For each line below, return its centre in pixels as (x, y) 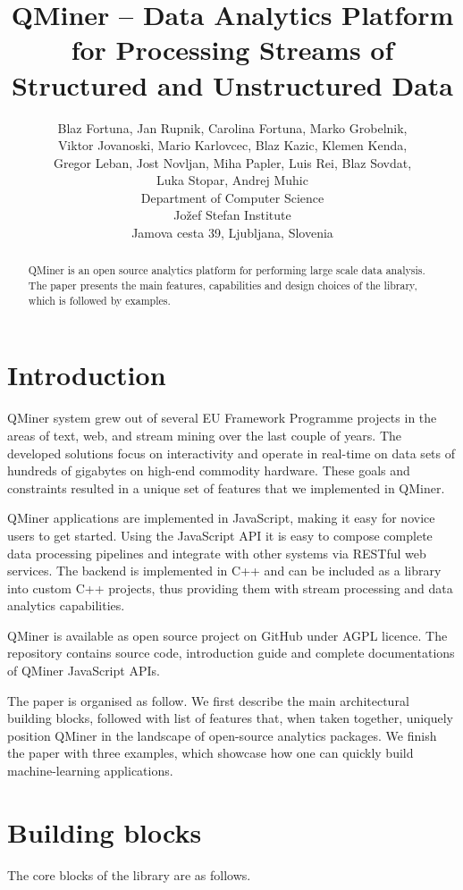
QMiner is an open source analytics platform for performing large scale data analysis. (227, 270)
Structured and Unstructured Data (232, 84)
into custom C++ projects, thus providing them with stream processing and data (230, 588)
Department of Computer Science (232, 197)
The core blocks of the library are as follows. (129, 874)
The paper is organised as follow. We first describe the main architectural (208, 700)
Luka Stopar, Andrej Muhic (232, 180)
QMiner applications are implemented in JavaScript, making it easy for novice (221, 518)
